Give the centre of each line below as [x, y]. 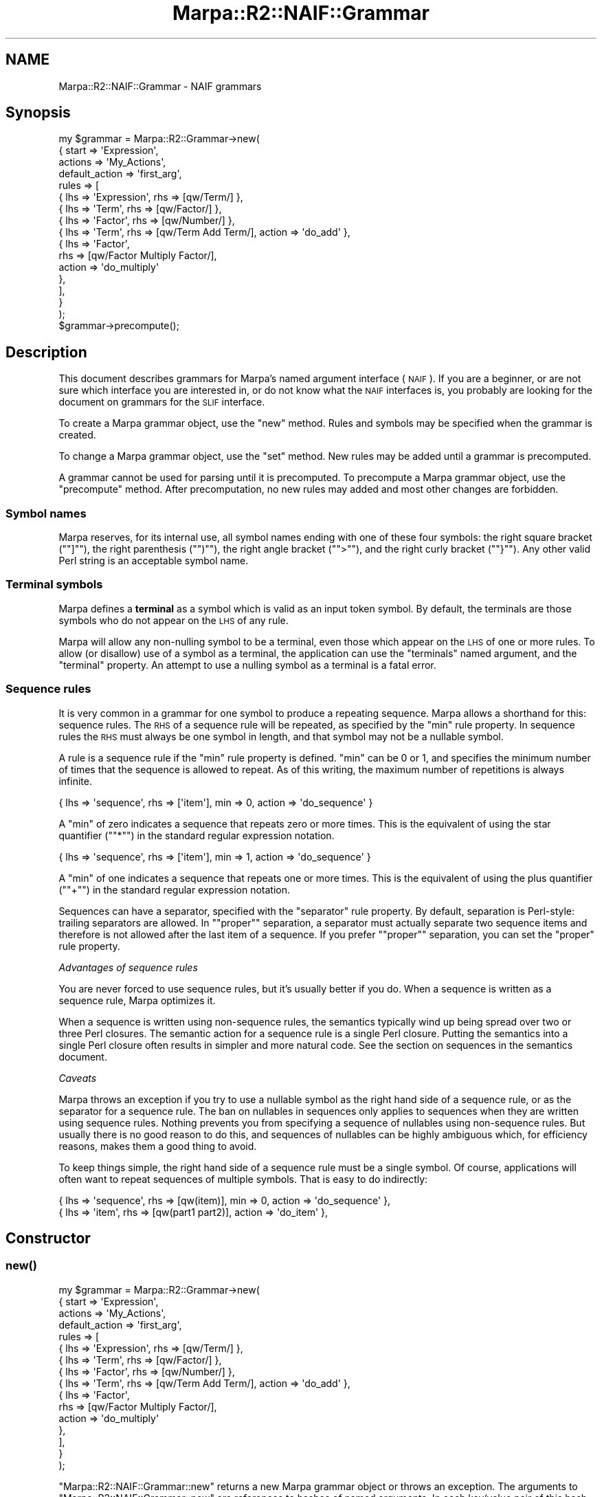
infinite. [75, 781]
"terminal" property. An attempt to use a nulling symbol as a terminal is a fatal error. [247, 665]
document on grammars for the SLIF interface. [162, 402]
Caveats [78, 1078]
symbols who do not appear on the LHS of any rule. [174, 620]
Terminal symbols [54, 585]
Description [46, 352]
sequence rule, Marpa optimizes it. [137, 1000]
